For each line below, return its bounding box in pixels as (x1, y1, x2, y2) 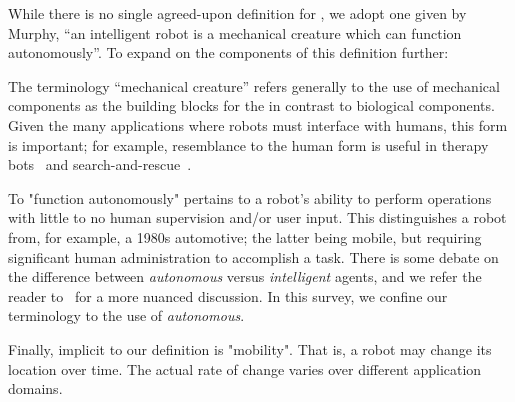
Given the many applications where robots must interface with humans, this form (8, 114, 508, 135)
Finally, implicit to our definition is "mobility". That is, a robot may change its (8, 338, 492, 359)
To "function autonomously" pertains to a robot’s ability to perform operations (8, 187, 492, 208)
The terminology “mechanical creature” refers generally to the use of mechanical (8, 75, 500, 96)
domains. (8, 378, 63, 399)
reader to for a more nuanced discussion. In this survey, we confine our (8, 285, 448, 306)
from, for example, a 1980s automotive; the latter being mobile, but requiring (8, 226, 482, 247)
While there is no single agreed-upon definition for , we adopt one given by (8, 3, 467, 23)
